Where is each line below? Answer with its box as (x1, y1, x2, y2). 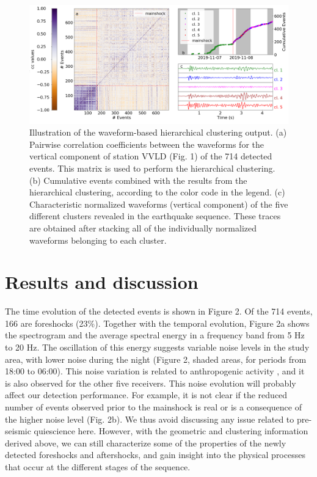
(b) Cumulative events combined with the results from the (29, 173, 247, 186)
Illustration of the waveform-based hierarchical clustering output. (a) (29, 126, 287, 139)
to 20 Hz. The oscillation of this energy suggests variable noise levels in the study (5, 341, 310, 354)
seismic (5, 424, 31, 437)
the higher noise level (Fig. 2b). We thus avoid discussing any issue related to (5, 412, 294, 425)
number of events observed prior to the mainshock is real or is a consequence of (5, 401, 302, 413)
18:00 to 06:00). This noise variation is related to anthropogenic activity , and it (5, 365, 305, 377)
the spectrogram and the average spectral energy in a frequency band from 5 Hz (5, 329, 305, 341)
